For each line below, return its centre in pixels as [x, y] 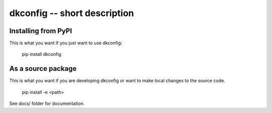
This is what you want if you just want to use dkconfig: [66, 43]
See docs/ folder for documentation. [47, 103]
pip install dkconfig [42, 54]
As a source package [43, 69]
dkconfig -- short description [72, 13]
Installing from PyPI [41, 31]
